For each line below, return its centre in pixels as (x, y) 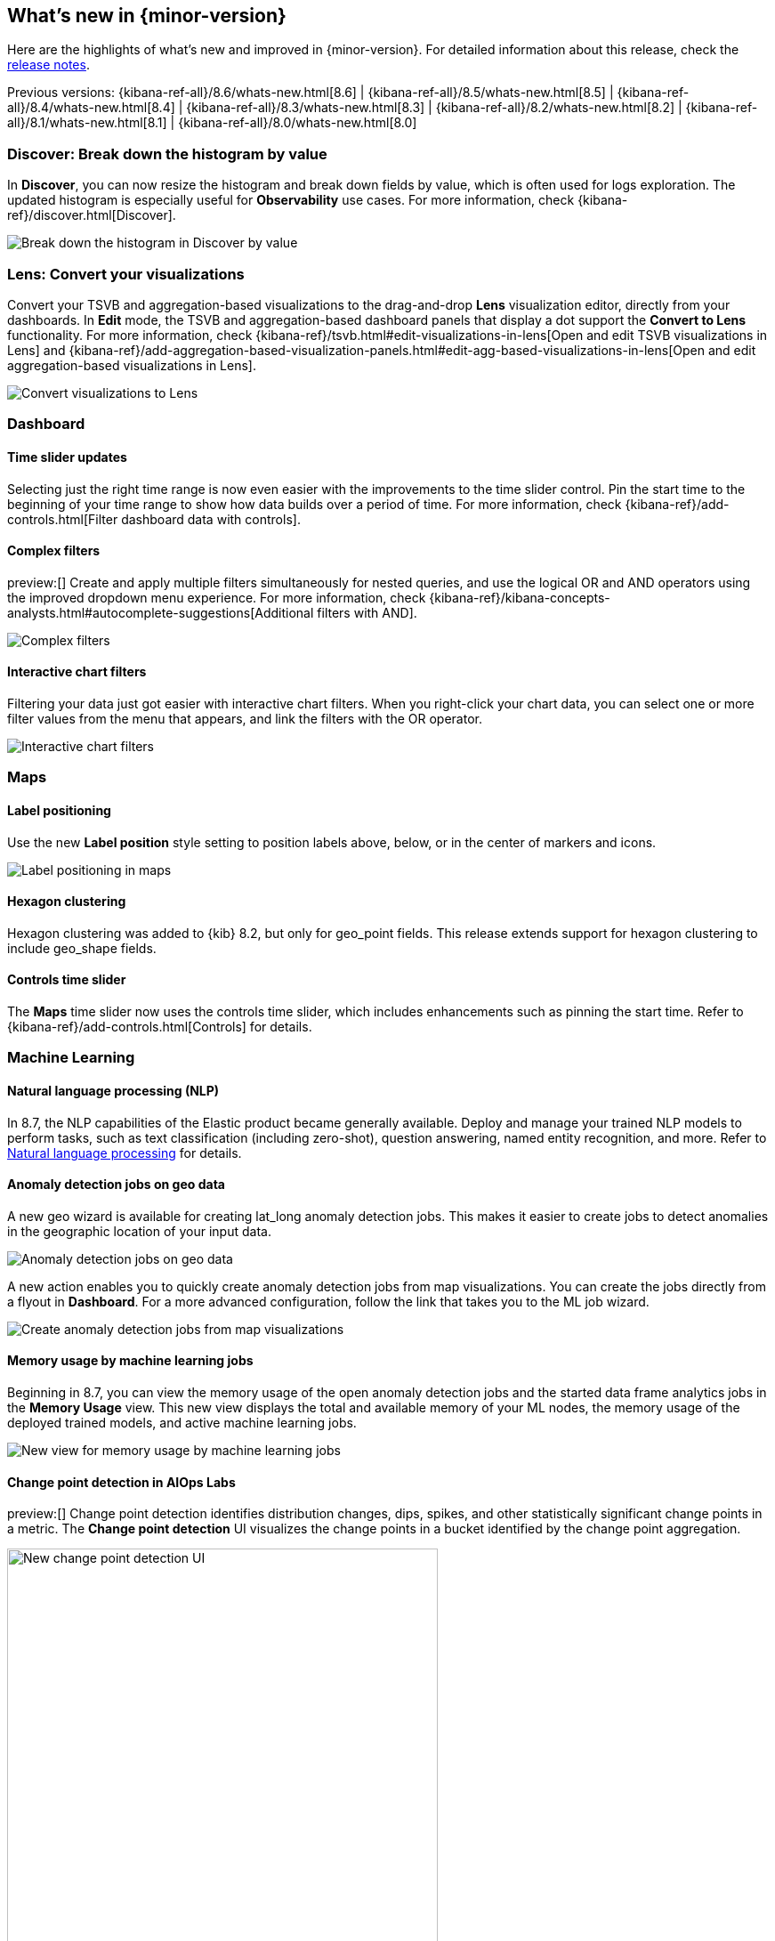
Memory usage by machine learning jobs (130, 1361)
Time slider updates (67, 457)
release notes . (48, 65)
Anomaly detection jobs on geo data (116, 1185)
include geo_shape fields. (82, 948)
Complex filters (54, 551)
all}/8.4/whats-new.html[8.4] (91, 108)
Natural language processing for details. (125, 1152)
